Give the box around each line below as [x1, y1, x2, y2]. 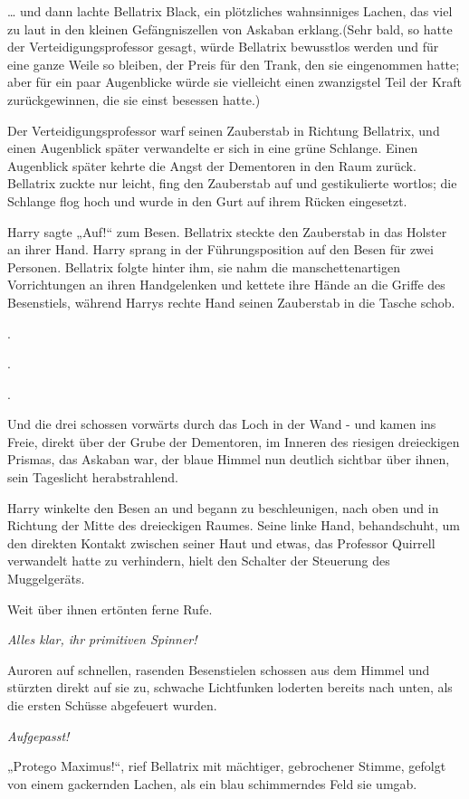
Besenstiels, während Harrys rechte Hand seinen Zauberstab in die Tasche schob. [7, 292, 455, 311]
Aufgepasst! [7, 726, 70, 745]
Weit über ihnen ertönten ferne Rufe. [7, 599, 213, 618]
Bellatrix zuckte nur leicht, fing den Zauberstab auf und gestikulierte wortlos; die [7, 174, 457, 193]
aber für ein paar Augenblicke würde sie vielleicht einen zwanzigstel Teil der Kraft [7, 72, 463, 91]
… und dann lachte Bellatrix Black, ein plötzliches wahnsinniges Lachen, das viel [7, 2, 453, 20]
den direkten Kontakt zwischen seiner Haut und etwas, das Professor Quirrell [7, 533, 435, 552]
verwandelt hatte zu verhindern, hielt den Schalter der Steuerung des [7, 551, 390, 570]
